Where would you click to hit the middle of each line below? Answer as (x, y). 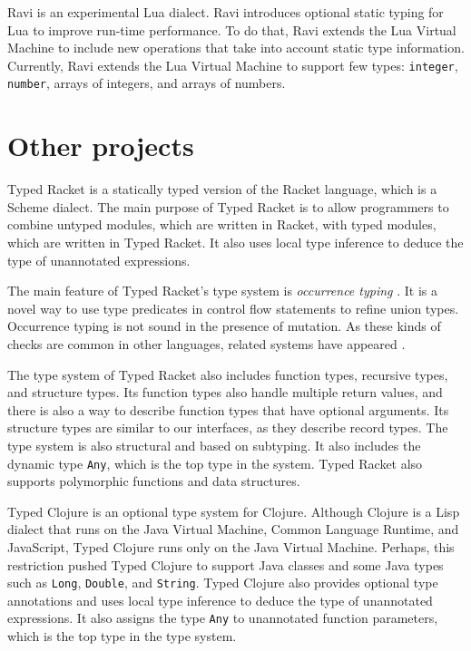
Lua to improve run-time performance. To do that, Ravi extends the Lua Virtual (232, 29)
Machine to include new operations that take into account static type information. (236, 48)
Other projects (101, 146)
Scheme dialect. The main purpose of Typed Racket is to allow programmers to (228, 206)
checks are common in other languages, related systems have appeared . (206, 343)
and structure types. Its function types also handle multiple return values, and (225, 392)
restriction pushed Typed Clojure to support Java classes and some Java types (226, 564)
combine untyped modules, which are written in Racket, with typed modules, (222, 224)
